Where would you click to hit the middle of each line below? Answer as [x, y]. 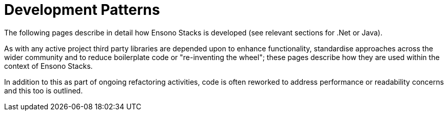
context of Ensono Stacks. [48, 66]
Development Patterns [82, 10]
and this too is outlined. [44, 90]
